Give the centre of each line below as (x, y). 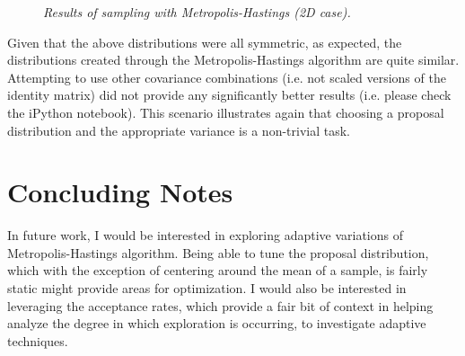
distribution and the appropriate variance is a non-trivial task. (179, 130)
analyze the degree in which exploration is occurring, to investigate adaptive (217, 323)
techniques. (38, 340)
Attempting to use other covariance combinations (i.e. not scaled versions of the (227, 77)
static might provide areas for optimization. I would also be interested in (207, 288)
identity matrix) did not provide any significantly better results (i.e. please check (229, 95)
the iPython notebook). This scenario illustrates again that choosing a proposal (226, 112)
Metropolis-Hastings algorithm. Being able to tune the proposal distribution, (218, 252)
